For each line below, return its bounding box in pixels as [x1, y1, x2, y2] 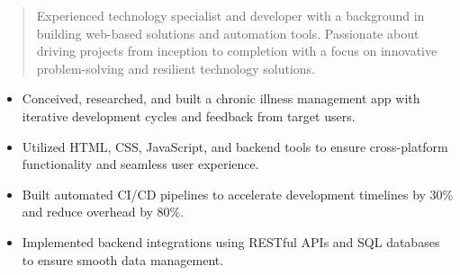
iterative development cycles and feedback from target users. [22, 106, 356, 125]
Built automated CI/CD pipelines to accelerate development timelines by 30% [22, 184, 454, 203]
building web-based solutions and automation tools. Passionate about [36, 23, 419, 42]
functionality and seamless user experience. [22, 155, 259, 173]
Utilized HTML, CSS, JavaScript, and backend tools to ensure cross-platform [22, 137, 448, 155]
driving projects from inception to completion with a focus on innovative [36, 41, 437, 60]
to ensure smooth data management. [22, 250, 224, 269]
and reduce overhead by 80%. [22, 202, 185, 221]
